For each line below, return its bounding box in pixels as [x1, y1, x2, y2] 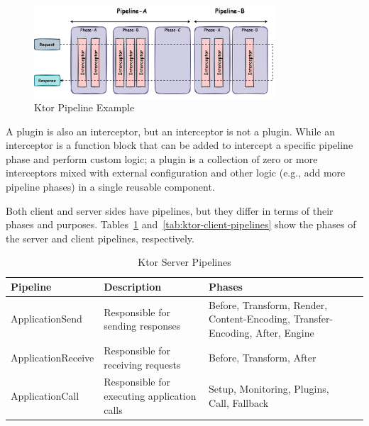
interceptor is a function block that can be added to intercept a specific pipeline [6, 138, 353, 152]
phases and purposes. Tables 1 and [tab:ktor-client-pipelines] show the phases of [6, 217, 356, 232]
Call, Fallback [209, 395, 269, 410]
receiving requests [104, 357, 181, 371]
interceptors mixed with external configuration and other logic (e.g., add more [6, 165, 346, 180]
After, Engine [255, 325, 314, 340]
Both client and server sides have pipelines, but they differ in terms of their [6, 203, 334, 218]
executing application [104, 388, 197, 403]
